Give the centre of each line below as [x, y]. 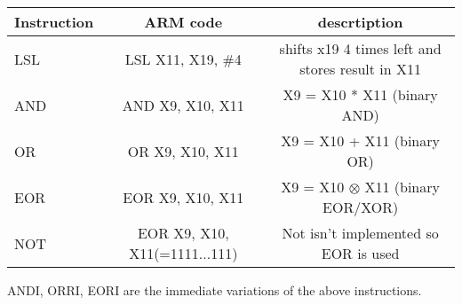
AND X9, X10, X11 [183, 105]
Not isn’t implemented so [360, 233]
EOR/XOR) [361, 207]
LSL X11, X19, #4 [183, 59]
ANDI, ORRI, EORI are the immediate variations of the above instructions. [215, 290]
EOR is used [360, 253]
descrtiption [360, 22]
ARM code [183, 22]
